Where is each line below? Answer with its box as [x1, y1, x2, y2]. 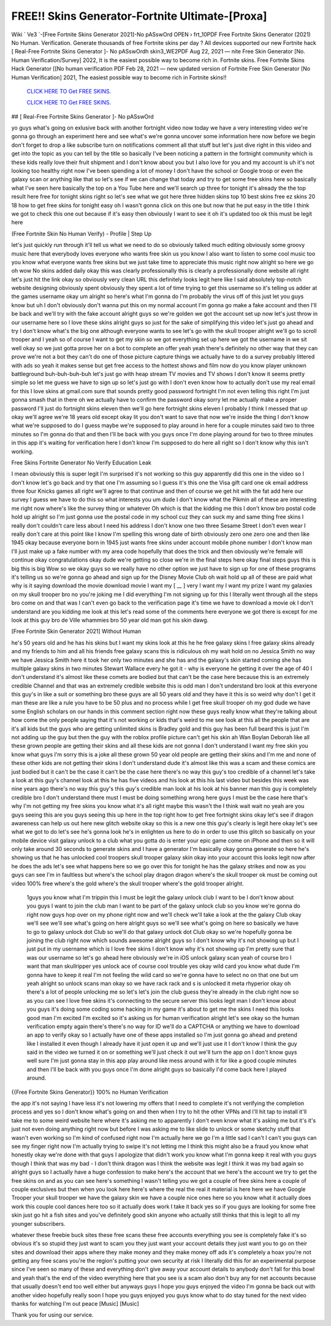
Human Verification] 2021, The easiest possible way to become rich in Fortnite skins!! [11, 74, 227, 81]
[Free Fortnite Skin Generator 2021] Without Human [11, 627, 142, 635]
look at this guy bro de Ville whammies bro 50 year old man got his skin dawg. [11, 616, 209, 624]
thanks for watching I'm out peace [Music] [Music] [11, 1300, 139, 1308]
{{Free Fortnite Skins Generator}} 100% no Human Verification [11, 1088, 169, 1096]
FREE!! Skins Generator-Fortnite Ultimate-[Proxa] [11, 9, 267, 23]
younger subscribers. [11, 1220, 66, 1227]
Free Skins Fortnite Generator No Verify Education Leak [11, 458, 151, 466]
